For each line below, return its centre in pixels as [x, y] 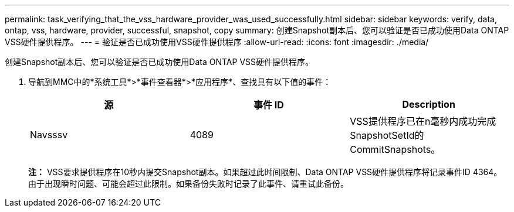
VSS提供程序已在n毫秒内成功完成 [423, 121]
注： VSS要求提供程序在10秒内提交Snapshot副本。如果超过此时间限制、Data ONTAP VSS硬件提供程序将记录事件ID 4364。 [265, 172]
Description [429, 104]
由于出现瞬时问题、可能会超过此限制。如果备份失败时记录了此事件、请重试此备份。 [188, 184]
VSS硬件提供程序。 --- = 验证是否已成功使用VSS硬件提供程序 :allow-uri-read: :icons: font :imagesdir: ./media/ [217, 42]
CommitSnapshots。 [395, 149]
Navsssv [49, 135]
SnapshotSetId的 [387, 135]
